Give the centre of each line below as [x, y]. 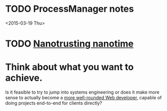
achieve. [24, 78]
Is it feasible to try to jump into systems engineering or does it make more [82, 92]
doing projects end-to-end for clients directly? [54, 103]
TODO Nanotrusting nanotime [69, 44]
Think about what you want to [69, 67]
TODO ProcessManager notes [69, 9]
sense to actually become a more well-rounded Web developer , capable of [83, 98]
